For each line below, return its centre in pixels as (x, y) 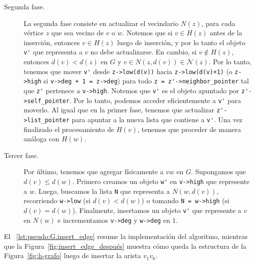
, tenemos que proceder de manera (189, 129)
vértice (34, 33)
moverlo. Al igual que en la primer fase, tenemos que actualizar (119, 110)
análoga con (42, 139)
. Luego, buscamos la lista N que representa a (102, 191)
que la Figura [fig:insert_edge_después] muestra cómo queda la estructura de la (125, 246)
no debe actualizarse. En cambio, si (143, 52)
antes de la (226, 33)
